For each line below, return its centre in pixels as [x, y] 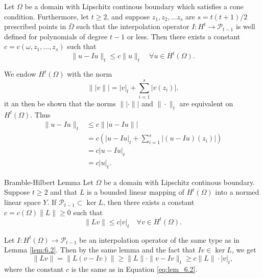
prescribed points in [35, 26]
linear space [22, 202]
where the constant [34, 269]
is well [245, 26]
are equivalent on [206, 103]
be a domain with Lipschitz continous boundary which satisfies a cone [134, 6]
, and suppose [128, 16]
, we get [244, 250]
